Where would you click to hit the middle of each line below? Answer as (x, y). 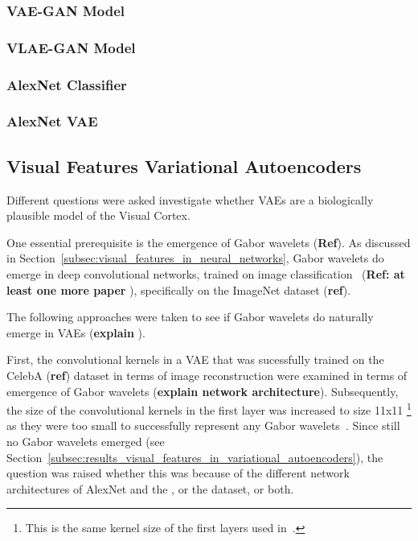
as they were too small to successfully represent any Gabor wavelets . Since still (203, 425)
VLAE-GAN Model (71, 47)
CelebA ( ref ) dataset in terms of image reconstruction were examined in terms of (207, 375)
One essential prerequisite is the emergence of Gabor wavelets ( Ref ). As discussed (209, 242)
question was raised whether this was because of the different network (178, 473)
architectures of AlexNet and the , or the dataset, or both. (150, 488)
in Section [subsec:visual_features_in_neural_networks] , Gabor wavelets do (195, 258)
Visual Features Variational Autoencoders (184, 165)
